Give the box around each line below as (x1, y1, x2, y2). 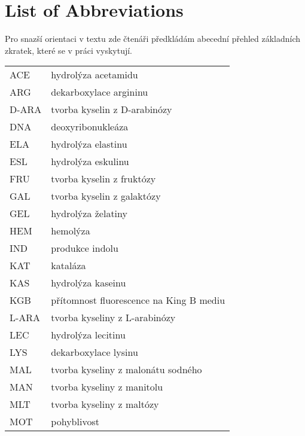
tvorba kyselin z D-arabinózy (51, 102, 172, 117)
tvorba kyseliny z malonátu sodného (51, 362, 202, 377)
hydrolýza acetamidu (51, 68, 138, 82)
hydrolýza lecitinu (51, 328, 126, 342)
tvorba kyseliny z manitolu (51, 380, 163, 394)
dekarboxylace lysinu (51, 345, 138, 359)
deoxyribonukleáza (51, 120, 129, 134)
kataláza (51, 258, 86, 273)
